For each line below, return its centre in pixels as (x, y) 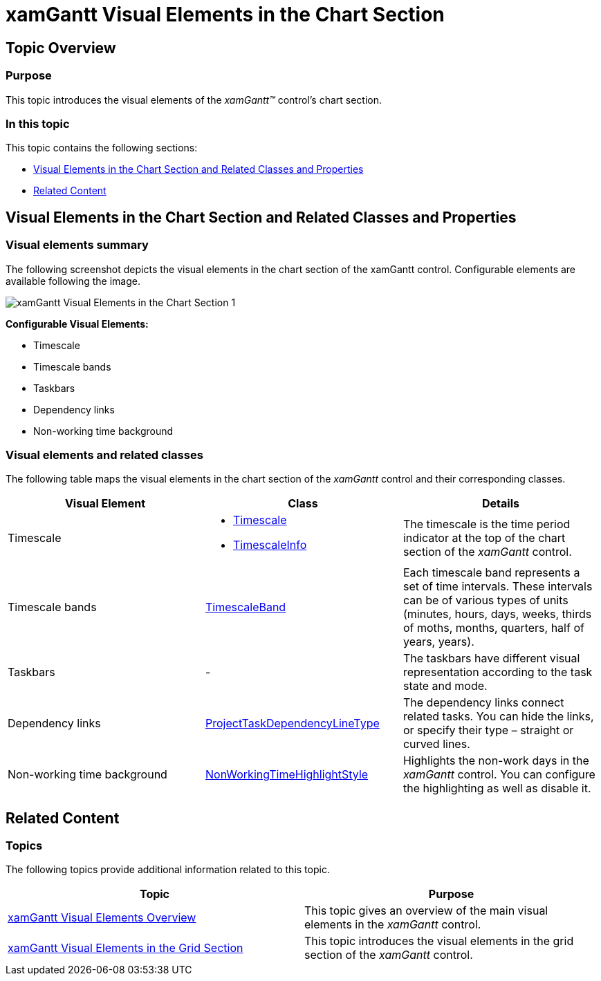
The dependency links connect (483, 703)
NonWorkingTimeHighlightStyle (287, 775)
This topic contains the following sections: (102, 148)
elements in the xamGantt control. (393, 925)
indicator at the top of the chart (484, 538)
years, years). (438, 642)
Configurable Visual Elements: (77, 324)
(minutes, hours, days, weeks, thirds (497, 614)
